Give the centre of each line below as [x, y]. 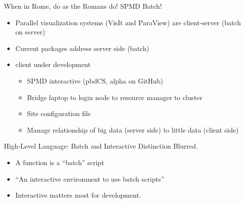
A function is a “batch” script [60, 162]
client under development [53, 64]
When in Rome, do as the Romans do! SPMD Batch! [83, 6]
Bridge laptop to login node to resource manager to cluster [115, 97]
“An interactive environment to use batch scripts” [90, 178]
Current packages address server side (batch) [82, 48]
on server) [30, 32]
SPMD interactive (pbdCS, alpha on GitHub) [95, 80]
